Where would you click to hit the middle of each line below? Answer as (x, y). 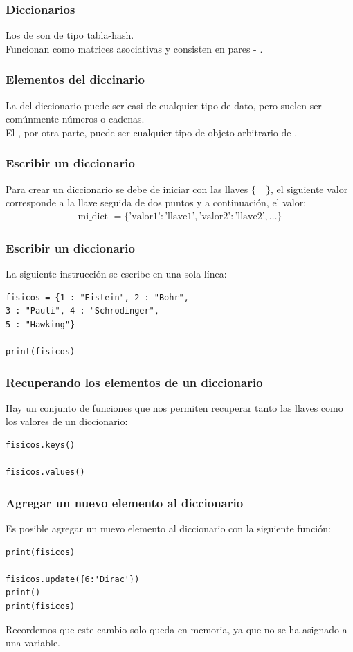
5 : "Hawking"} (40, 324)
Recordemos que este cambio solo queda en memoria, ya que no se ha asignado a (176, 629)
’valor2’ (215, 216)
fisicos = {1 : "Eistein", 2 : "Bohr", (97, 297)
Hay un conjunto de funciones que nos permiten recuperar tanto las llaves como (174, 407)
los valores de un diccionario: (67, 421)
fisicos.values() (45, 472)
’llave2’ (250, 216)
